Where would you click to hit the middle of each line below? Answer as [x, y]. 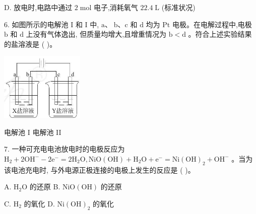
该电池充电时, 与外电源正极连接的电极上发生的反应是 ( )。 [100, 169]
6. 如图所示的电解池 [36, 24]
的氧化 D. [39, 203]
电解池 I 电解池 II [33, 132]
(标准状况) [178, 7]
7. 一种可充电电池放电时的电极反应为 [65, 149]
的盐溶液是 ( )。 [30, 44]
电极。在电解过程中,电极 [212, 24]
